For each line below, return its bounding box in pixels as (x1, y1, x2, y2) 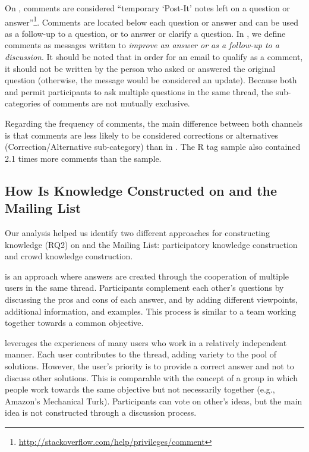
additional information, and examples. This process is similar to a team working (5, 305, 297, 317)
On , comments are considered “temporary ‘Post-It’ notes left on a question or (5, 2, 290, 14)
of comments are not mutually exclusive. (43, 97, 190, 109)
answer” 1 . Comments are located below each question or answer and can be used (5, 14, 298, 28)
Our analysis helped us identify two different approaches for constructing (5, 226, 270, 238)
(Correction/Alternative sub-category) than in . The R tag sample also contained (5, 140, 301, 153)
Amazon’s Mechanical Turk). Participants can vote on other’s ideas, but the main (5, 394, 302, 407)
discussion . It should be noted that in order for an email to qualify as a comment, (5, 51, 303, 63)
